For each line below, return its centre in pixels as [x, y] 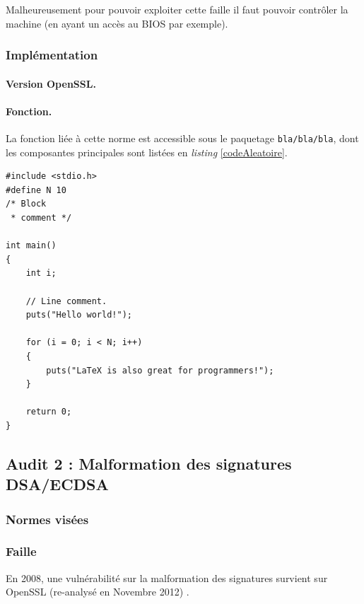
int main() [31, 246]
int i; [41, 273]
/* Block [26, 204]
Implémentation [52, 55]
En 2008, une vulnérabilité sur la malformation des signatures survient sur [167, 577]
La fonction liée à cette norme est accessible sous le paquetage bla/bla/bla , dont [182, 138]
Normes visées [47, 519]
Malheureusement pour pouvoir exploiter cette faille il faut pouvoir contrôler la [177, 9]
